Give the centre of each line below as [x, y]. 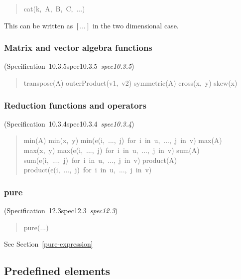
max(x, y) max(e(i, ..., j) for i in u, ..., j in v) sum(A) [112, 150]
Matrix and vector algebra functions [78, 48]
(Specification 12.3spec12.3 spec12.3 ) [61, 210]
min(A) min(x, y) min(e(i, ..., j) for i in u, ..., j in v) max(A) [123, 140]
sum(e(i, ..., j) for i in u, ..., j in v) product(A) [100, 160]
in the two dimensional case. [135, 25]
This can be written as [39, 25]
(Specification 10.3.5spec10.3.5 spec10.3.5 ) [69, 66]
